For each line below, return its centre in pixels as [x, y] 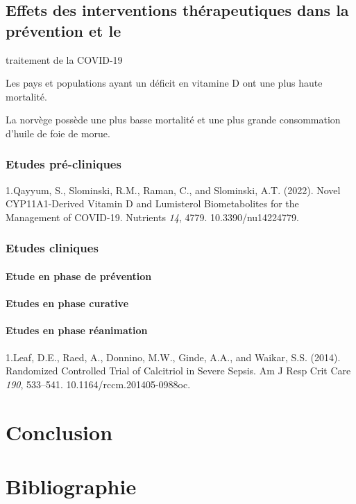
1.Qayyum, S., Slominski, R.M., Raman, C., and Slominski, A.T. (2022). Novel [173, 190]
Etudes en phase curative [67, 303]
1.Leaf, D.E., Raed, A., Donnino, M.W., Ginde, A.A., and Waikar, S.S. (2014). [173, 357]
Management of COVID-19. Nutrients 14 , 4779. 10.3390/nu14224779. [152, 217]
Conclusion [59, 432]
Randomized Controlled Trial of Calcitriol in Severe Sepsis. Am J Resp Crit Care [178, 371]
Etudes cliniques [52, 248]
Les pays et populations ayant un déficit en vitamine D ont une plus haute [164, 83]
